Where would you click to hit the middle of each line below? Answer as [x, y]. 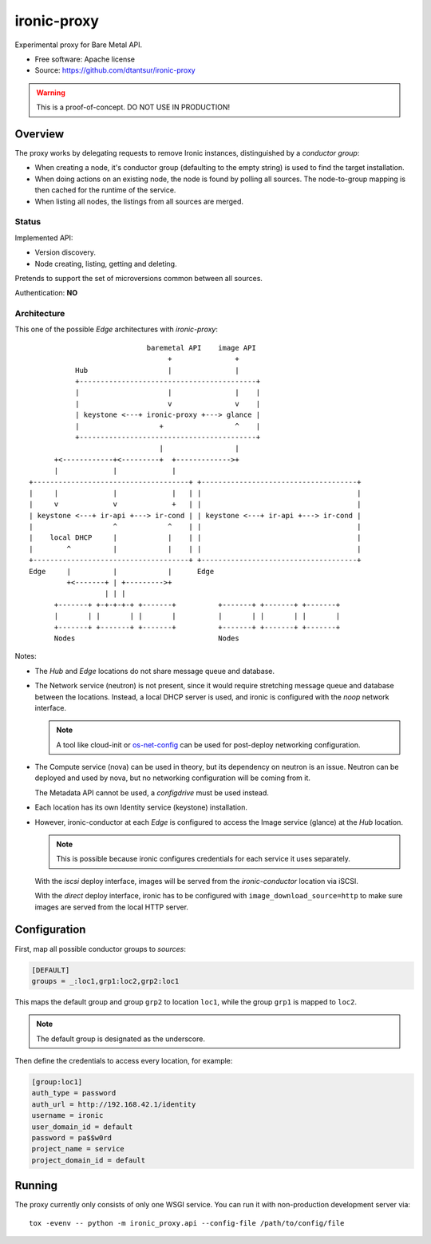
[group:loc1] [57, 1082]
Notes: [26, 656]
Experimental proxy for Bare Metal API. [79, 45]
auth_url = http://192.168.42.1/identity [114, 1104]
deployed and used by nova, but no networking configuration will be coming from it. [173, 778]
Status [28, 222]
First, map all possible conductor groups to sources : [101, 949]
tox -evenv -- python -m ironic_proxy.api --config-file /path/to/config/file [187, 1223]
